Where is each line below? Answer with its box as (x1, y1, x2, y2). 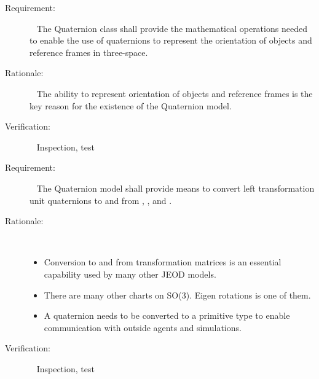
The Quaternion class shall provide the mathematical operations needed (36, 21, 307, 34)
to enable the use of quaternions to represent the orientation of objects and (30, 34, 312, 47)
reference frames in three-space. (30, 45, 148, 58)
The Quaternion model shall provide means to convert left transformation (36, 181, 315, 194)
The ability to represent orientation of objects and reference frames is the (36, 87, 313, 100)
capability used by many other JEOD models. (44, 267, 216, 280)
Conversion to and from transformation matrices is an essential (44, 256, 282, 268)
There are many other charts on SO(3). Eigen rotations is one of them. (44, 288, 311, 301)
